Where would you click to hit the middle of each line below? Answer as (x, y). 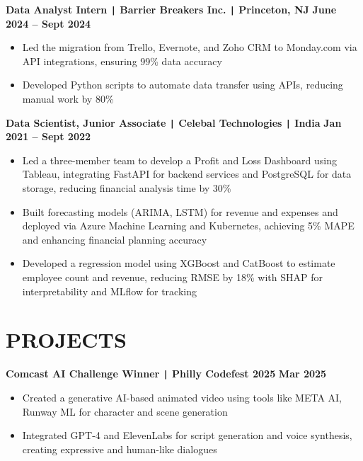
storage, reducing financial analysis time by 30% (127, 188)
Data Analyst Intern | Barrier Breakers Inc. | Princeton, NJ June (171, 9)
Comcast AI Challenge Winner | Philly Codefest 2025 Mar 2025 (166, 374)
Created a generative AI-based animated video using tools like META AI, (182, 397)
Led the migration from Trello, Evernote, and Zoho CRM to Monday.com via (190, 47)
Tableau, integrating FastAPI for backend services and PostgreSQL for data (187, 174)
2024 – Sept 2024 (48, 23)
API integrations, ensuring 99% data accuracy (122, 61)
